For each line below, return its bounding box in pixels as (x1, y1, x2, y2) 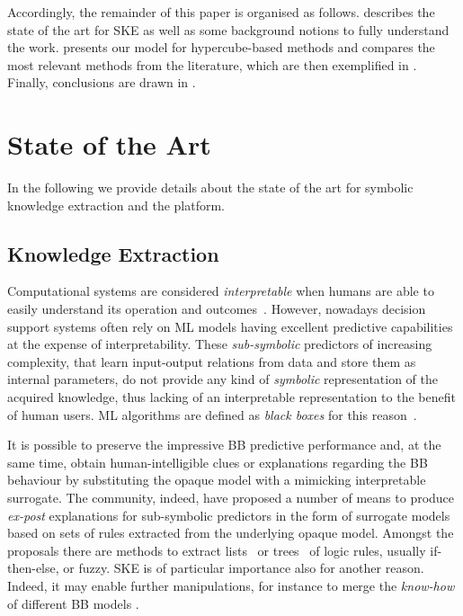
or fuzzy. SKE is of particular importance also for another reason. (63, 558, 424, 577)
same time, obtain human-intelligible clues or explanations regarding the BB (7, 452, 428, 471)
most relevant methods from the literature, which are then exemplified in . (7, 55, 417, 74)
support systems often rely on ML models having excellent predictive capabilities (7, 317, 453, 335)
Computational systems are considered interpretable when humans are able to (7, 281, 434, 300)
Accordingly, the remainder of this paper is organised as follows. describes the (7, 3, 435, 21)
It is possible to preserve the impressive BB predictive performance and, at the (7, 435, 441, 454)
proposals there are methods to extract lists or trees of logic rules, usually (7, 540, 426, 559)
